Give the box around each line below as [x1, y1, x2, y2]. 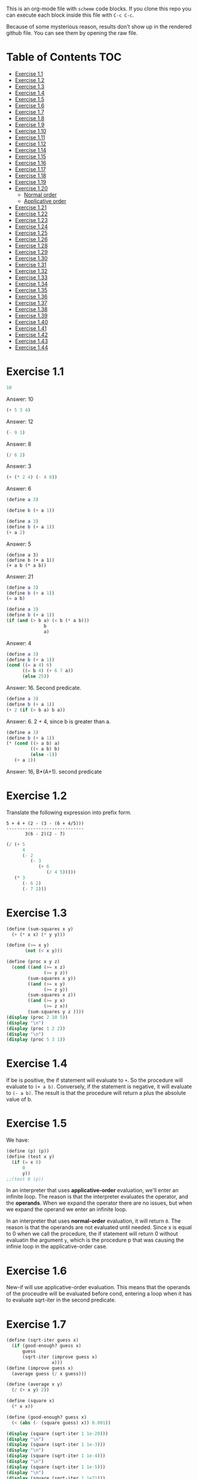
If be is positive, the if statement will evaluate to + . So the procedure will [6, 1076, 184, 1084]
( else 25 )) [22, 673, 50, 679]
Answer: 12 [6, 418, 34, 425]
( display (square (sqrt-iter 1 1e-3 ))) [6, 1442, 106, 1448]
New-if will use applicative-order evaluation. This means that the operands [6, 1284, 190, 1291]
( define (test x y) [6, 1154, 55, 1160]
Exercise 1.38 [14, 306, 48, 313]
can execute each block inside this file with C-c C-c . [6, 11, 135, 19]
